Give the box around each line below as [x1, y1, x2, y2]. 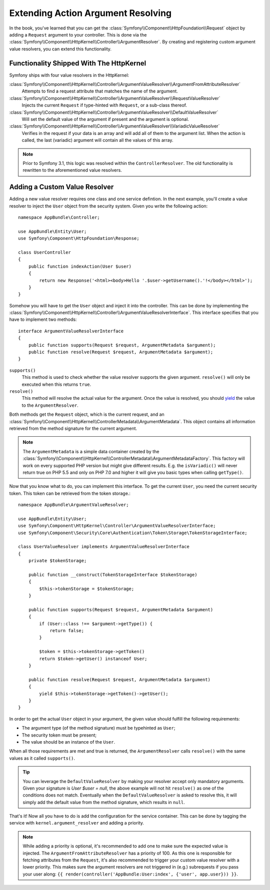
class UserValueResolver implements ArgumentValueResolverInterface [18, 544, 189, 550]
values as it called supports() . [9, 755, 75, 761]
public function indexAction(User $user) [28, 263, 132, 269]
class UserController [18, 249, 71, 255]
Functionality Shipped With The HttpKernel [9, 59, 146, 67]
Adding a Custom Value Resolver [9, 183, 114, 191]
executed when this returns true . [21, 381, 91, 387]
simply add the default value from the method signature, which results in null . [22, 799, 185, 805]
